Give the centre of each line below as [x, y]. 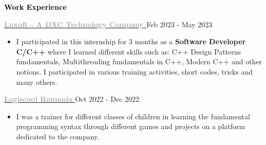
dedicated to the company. [58, 136]
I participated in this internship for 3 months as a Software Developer [131, 41]
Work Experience [35, 7]
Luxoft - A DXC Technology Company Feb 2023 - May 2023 [108, 24]
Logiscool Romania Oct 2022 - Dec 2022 [72, 99]
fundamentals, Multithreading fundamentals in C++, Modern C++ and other [139, 61]
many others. [37, 81]
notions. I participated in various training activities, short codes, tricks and [135, 71]
